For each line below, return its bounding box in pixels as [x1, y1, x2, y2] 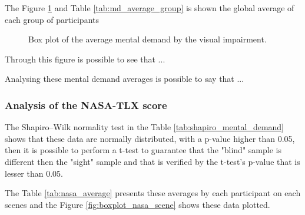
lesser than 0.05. [5, 167, 63, 179]
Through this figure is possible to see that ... [5, 52, 165, 65]
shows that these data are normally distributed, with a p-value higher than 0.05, [5, 132, 295, 144]
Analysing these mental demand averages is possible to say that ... [5, 72, 244, 85]
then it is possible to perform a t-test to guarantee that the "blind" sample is [5, 144, 281, 156]
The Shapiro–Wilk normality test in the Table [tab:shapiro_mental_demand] [5, 121, 284, 133]
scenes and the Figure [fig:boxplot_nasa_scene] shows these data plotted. [5, 198, 270, 210]
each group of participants [5, 13, 100, 25]
